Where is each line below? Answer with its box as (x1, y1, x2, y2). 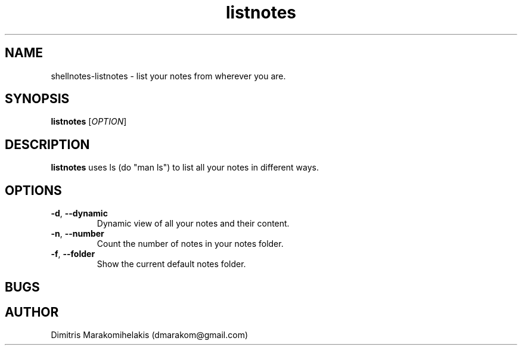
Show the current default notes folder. (97, 259, 246, 270)
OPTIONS (5, 182, 62, 198)
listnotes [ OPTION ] (51, 116, 127, 127)
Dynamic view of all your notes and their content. (97, 218, 290, 229)
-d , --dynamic (51, 208, 108, 219)
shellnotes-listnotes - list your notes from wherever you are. (51, 70, 286, 81)
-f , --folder (51, 249, 95, 259)
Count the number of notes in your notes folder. (97, 239, 284, 249)
